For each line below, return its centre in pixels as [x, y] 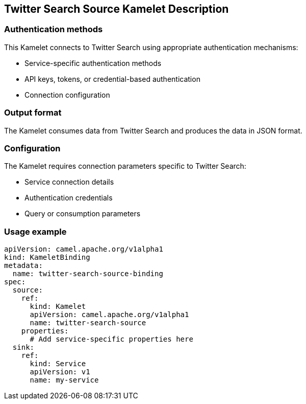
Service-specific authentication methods [93, 63]
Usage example [35, 231]
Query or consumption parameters [83, 214]
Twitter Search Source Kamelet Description [117, 9]
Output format [33, 113]
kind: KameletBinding [47, 257]
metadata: [23, 266]
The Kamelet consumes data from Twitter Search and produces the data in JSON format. [153, 130]
